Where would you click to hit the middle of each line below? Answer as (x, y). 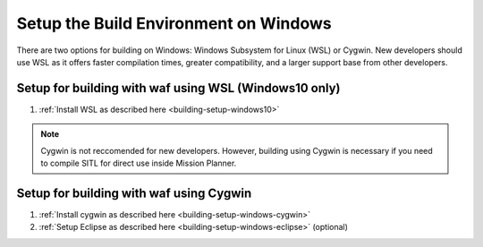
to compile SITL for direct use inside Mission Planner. (139, 163)
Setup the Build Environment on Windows (174, 23)
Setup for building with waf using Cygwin (134, 193)
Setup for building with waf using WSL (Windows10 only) (178, 88)
